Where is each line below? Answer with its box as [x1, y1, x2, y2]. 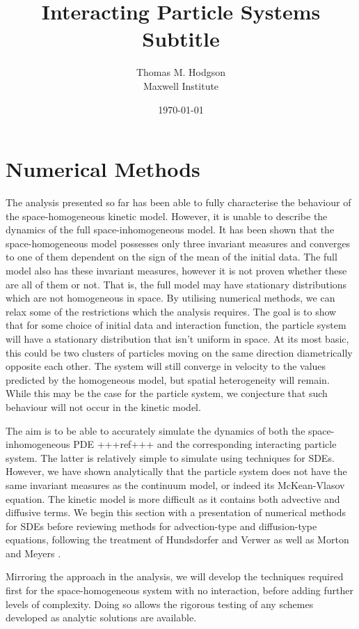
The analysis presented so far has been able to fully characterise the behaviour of [6, 195, 351, 210]
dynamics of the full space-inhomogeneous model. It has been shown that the [6, 222, 335, 237]
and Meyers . [6, 545, 61, 560]
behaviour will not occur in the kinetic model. [6, 399, 201, 414]
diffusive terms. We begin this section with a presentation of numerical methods [6, 505, 346, 520]
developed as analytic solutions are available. [6, 610, 197, 625]
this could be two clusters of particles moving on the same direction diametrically [6, 345, 353, 359]
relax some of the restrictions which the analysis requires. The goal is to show [6, 304, 337, 318]
